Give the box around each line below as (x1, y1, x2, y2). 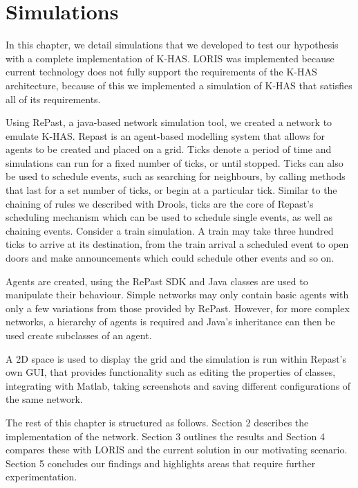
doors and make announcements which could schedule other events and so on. (6, 251, 335, 265)
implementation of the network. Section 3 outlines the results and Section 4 (6, 428, 325, 443)
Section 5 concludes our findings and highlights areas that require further (6, 455, 316, 470)
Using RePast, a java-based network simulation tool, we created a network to (6, 115, 332, 129)
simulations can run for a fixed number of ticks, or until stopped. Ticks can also (6, 155, 343, 170)
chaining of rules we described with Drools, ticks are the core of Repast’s (6, 196, 314, 210)
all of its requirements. (6, 91, 101, 106)
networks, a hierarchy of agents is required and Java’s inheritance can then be (6, 314, 335, 329)
